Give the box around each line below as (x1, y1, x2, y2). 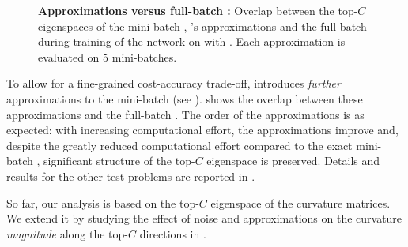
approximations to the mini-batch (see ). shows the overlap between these (6, 90, 363, 107)
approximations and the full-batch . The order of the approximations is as (6, 106, 365, 122)
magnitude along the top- (6, 225, 128, 241)
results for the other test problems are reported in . (6, 167, 255, 184)
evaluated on (38, 48, 100, 65)
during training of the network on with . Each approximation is (38, 33, 346, 50)
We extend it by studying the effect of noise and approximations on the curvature (6, 210, 402, 226)
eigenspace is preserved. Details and (206, 152, 380, 169)
